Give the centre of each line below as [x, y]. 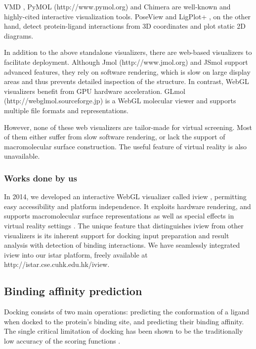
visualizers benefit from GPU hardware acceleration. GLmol [95, 91]
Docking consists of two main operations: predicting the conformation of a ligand [127, 312]
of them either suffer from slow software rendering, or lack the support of [115, 137]
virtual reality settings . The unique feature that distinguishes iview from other [124, 225]
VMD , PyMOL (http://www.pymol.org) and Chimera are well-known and [117, 6]
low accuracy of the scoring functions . [62, 340]
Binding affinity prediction [73, 291]
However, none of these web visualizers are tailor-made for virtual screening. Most [128, 127]
